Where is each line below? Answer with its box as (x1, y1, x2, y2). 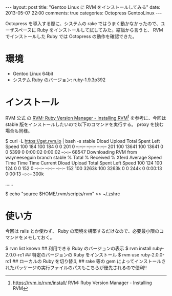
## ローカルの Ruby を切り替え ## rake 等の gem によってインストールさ (12, 258, 166, 265)
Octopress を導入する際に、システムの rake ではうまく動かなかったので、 (5, 21, 161, 26)
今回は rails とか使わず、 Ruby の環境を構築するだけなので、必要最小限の (5, 228, 160, 234)
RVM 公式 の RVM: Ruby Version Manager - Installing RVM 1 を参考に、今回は (5, 114, 166, 121)
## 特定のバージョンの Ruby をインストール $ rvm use (25, 252, 140, 258)
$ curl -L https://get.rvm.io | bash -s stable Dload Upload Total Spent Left (5, 138, 160, 144)
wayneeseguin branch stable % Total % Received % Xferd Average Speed (5, 154, 162, 160)
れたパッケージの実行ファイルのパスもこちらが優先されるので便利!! (5, 265, 147, 271)
